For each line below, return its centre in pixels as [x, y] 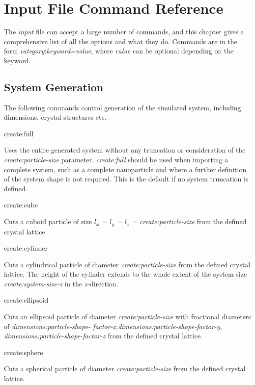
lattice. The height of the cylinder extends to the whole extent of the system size [126, 274]
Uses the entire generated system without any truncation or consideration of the [125, 150]
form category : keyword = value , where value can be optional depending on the [119, 51]
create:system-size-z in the [43, 283]
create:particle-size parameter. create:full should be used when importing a [116, 160]
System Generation [54, 87]
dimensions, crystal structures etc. [55, 117]
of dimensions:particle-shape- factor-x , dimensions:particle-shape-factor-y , [113, 326]
